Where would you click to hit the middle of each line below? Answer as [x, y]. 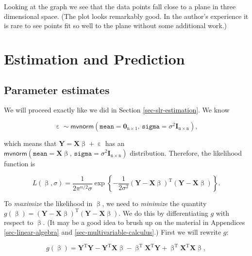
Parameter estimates [57, 89]
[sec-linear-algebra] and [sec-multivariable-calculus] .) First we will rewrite [113, 232]
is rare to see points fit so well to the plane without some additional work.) [115, 25]
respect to [19, 222]
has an [115, 143]
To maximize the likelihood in [48, 203]
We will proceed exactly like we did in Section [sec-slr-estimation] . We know [117, 110]
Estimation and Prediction [94, 58]
